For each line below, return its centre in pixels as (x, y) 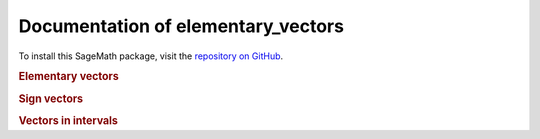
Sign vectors (51, 98)
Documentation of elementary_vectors (181, 26)
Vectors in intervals (68, 120)
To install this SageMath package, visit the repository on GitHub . (151, 56)
